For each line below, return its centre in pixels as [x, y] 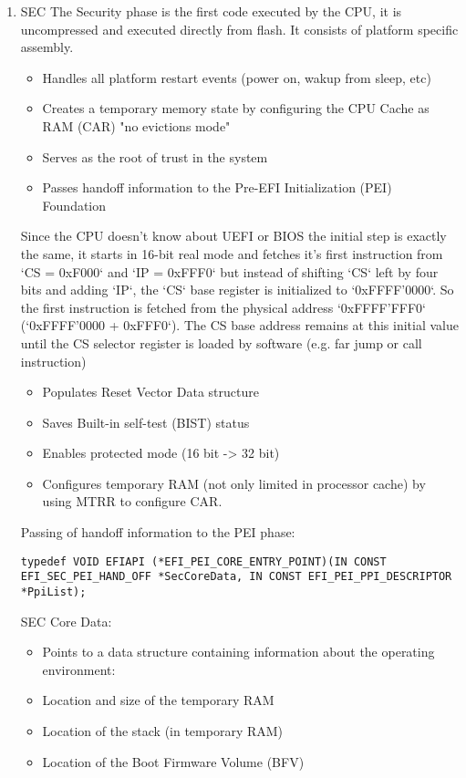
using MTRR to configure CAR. [132, 501]
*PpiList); [53, 591]
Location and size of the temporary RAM [158, 700]
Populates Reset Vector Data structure [150, 392]
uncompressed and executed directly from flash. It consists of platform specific [239, 29]
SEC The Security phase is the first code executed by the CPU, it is [211, 11]
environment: [79, 669]
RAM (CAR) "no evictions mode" [136, 125]
